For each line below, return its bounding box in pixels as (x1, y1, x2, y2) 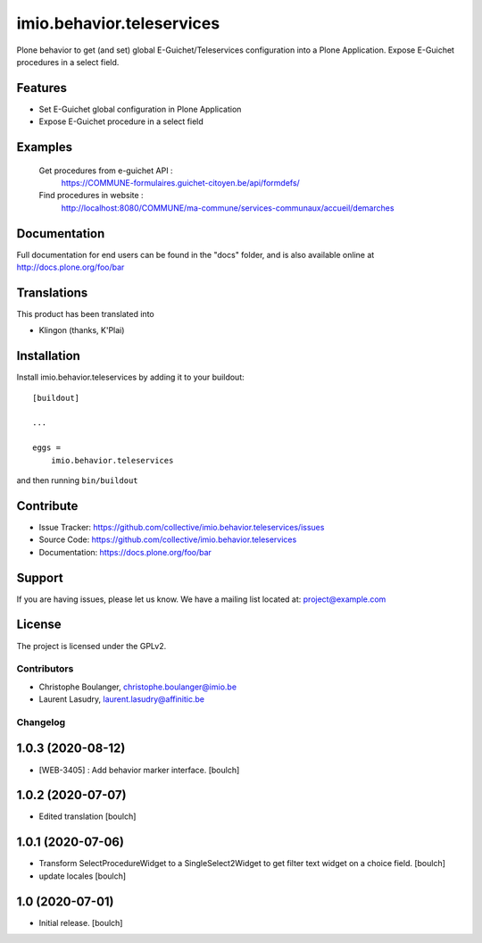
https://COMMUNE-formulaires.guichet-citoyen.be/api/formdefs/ (61, 178, 301, 188)
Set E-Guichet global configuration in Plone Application (38, 104, 242, 114)
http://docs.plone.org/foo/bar (16, 262, 125, 272)
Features (16, 80, 67, 96)
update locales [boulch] (38, 871, 127, 881)
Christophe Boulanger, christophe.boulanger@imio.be (38, 681, 237, 692)
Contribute (16, 498, 79, 513)
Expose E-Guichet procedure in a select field (38, 116, 204, 127)
